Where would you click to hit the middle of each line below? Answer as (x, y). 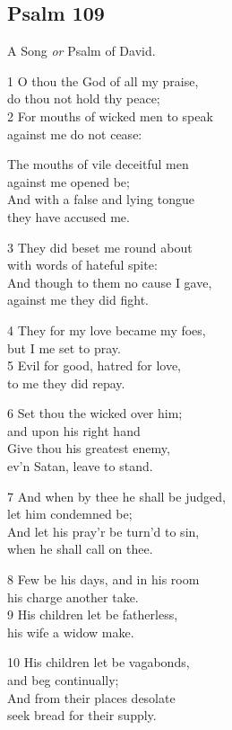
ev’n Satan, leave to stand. (80, 466)
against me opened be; (69, 181)
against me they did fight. (78, 300)
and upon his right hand (74, 430)
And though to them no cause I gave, (110, 282)
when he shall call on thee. (80, 549)
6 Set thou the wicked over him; (95, 413)
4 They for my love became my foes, (107, 329)
